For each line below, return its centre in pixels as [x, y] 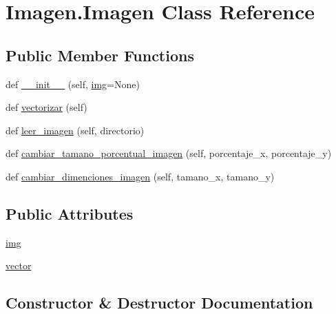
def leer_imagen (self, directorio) [75, 130]
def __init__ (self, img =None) [73, 84]
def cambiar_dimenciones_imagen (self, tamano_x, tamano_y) [140, 176]
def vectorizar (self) [46, 107]
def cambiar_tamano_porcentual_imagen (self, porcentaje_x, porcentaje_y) [169, 153]
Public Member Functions [100, 55]
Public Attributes [70, 213]
